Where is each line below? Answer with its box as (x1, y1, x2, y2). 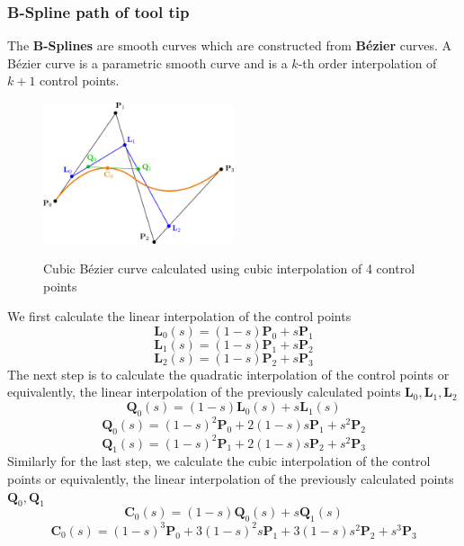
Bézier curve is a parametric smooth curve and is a (7, 53, 288, 72)
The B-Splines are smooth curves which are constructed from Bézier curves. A (7, 36, 451, 55)
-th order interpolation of (298, 53, 437, 72)
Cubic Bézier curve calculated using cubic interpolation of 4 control (43, 259, 415, 278)
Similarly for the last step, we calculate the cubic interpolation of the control (7, 452, 431, 470)
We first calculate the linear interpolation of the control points (7, 307, 352, 326)
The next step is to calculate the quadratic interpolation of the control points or (7, 364, 450, 383)
